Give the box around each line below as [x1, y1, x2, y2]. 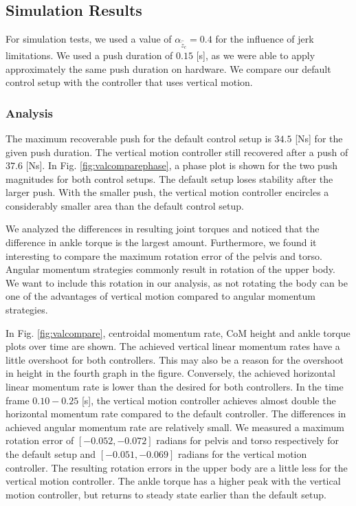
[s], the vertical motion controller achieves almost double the [81, 393, 336, 407]
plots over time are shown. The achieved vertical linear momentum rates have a [5, 339, 340, 353]
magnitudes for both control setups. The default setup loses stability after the [5, 171, 333, 186]
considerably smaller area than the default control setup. [5, 198, 244, 212]
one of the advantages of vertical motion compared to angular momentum [5, 289, 315, 303]
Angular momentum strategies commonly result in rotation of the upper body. [5, 262, 335, 276]
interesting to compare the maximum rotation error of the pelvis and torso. [5, 248, 322, 263]
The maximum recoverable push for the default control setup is [5, 131, 271, 145]
